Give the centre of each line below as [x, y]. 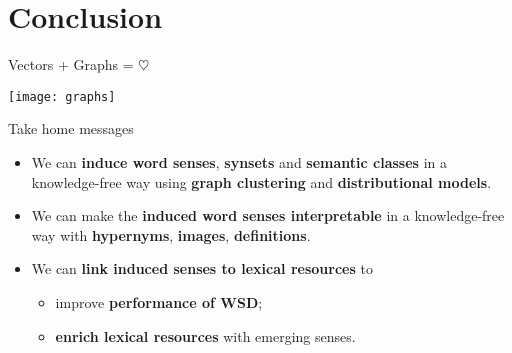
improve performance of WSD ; [159, 301]
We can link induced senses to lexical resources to [202, 268]
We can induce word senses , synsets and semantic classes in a [239, 161]
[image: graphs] [62, 96]
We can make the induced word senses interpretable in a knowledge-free [268, 215]
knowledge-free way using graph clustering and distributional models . [261, 181]
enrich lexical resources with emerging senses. [205, 335]
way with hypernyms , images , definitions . [171, 234]
